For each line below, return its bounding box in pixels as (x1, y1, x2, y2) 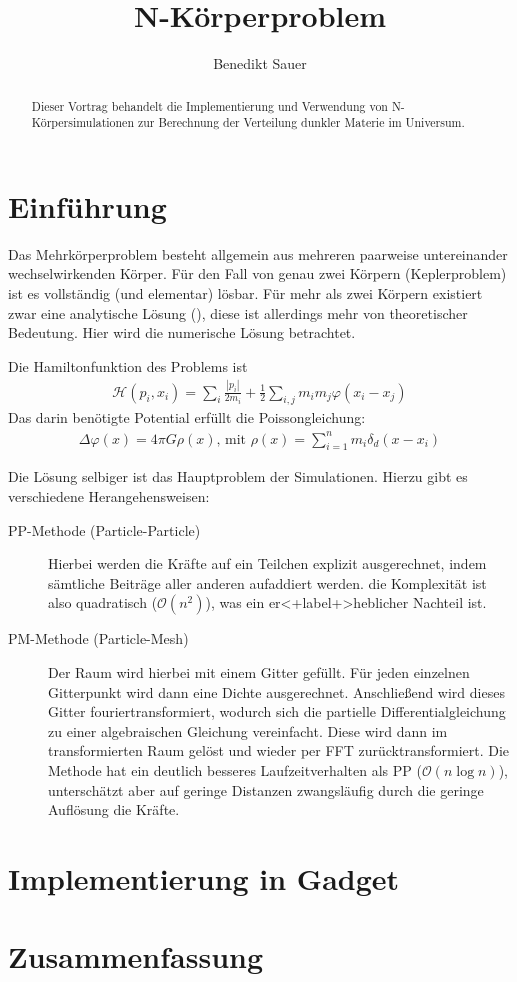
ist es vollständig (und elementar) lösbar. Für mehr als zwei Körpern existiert (8, 282, 483, 303)
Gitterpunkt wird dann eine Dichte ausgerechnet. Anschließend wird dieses (48, 681, 505, 702)
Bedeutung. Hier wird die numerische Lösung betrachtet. (8, 322, 356, 343)
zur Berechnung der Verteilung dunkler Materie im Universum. (137, 114, 465, 131)
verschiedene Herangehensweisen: (8, 485, 210, 506)
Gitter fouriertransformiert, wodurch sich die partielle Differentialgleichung (48, 701, 506, 722)
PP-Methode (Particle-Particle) (8, 519, 201, 540)
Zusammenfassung (8, 936, 264, 977)
